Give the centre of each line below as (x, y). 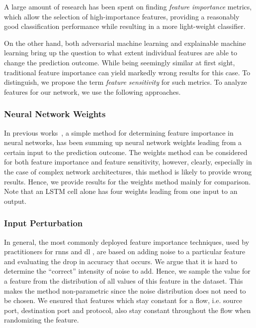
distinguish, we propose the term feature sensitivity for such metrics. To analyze (126, 82)
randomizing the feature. (42, 320)
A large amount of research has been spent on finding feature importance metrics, (128, 6)
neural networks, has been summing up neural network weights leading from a (123, 142)
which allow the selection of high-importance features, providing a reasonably (122, 16)
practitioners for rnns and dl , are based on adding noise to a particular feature (125, 251)
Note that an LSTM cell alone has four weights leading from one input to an (121, 191)
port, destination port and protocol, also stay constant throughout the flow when (128, 310)
